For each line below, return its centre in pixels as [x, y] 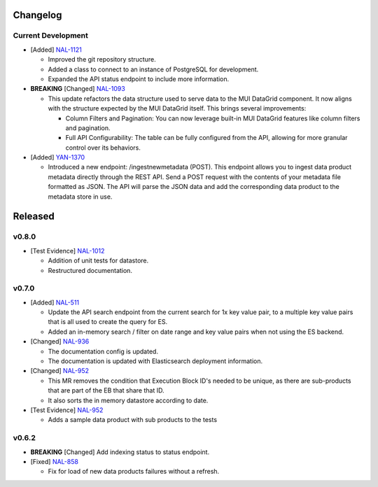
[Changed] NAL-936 [60, 341]
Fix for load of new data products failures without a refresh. [134, 472]
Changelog [37, 15]
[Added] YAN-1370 [58, 157]
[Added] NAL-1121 [56, 50]
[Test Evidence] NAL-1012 [68, 250]
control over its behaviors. [103, 148]
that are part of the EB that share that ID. [106, 390]
